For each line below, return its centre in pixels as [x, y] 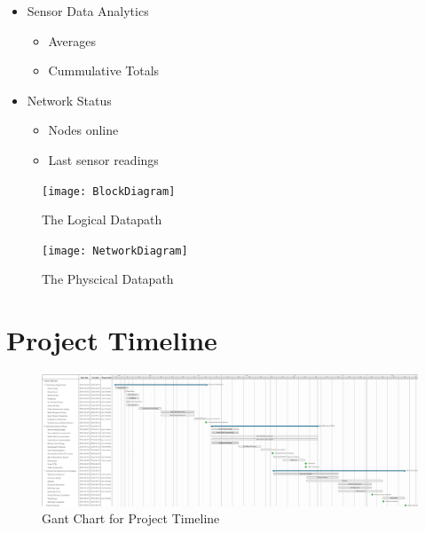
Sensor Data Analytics [88, 11]
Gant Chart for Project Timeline [131, 518]
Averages [72, 40]
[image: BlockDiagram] [109, 191]
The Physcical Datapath [108, 279]
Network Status [69, 100]
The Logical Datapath [102, 219]
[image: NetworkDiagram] [115, 251]
